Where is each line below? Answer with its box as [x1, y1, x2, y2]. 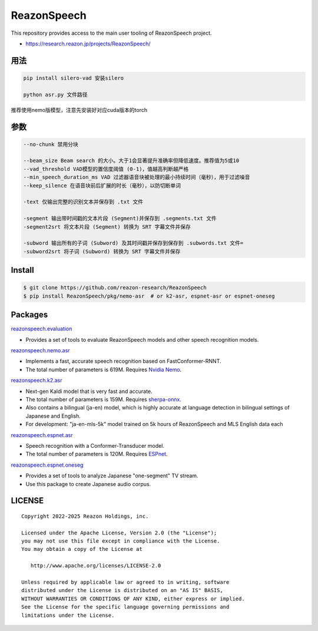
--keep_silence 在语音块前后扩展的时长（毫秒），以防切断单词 [23, 182, 181, 189]
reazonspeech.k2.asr [11, 377, 62, 384]
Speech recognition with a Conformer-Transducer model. [25, 442, 165, 449]
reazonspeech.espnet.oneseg [11, 461, 84, 468]
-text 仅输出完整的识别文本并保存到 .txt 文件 [23, 199, 144, 206]
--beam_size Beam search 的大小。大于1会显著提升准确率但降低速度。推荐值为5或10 [23, 157, 240, 164]
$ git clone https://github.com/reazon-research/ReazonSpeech [23, 285, 207, 291]
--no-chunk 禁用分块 [23, 141, 79, 147]
